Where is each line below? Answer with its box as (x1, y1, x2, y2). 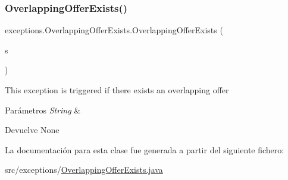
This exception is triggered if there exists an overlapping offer (5, 84, 229, 96)
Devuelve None (5, 124, 60, 136)
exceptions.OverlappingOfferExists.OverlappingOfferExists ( (5, 24, 223, 36)
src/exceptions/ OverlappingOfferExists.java (5, 163, 163, 176)
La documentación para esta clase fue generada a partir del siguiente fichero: (5, 143, 284, 156)
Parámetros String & (5, 103, 81, 116)
